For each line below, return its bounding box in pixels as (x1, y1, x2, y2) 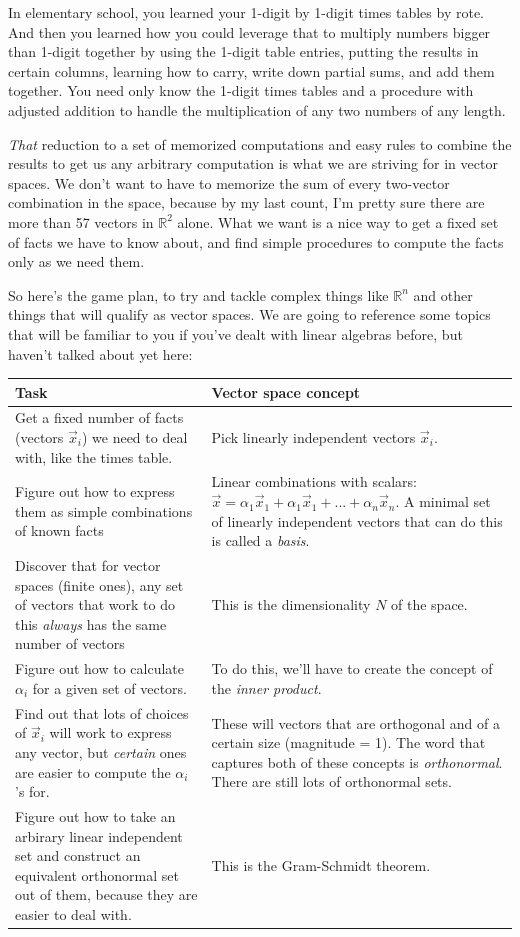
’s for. (15, 781, 50, 802)
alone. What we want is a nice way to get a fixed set (177, 211, 499, 232)
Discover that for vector (15, 555, 161, 576)
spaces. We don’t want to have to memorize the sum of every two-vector (8, 172, 450, 193)
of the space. (391, 594, 468, 615)
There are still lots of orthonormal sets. (211, 771, 452, 792)
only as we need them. (8, 251, 145, 272)
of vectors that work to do (15, 594, 175, 615)
